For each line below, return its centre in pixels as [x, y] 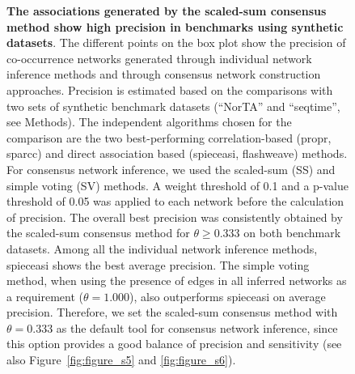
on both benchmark [292, 233]
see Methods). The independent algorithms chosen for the [149, 122]
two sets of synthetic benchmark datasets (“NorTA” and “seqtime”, [173, 106]
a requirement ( [45, 296]
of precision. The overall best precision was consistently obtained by [175, 217]
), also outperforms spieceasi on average [228, 296]
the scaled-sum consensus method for [98, 233]
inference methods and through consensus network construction [164, 74]
